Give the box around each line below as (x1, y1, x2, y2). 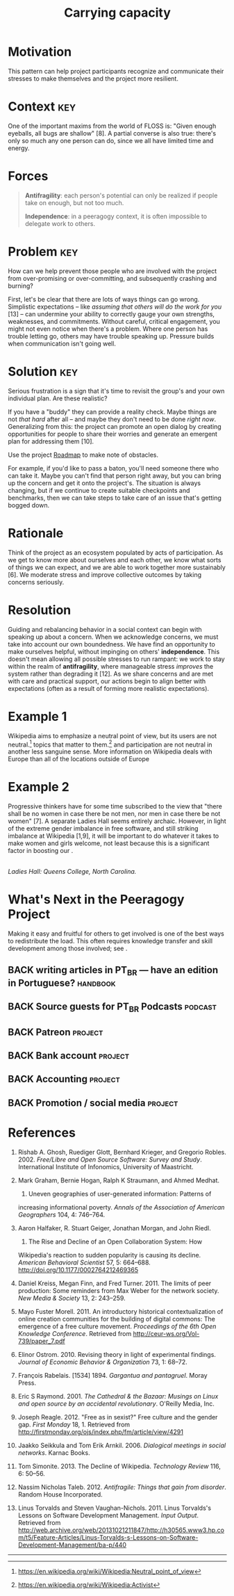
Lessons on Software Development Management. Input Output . (17, 1510, 199, 1520)
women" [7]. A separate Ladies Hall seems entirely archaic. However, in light (8, 817, 226, 825)
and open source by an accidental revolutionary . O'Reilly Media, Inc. (17, 1399, 215, 1408)
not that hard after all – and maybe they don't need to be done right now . (8, 415, 217, 423)
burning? (8, 282, 34, 290)
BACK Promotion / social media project (8, 1097, 178, 1109)
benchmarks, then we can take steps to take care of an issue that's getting (8, 494, 222, 502)
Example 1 (8, 708, 67, 724)
